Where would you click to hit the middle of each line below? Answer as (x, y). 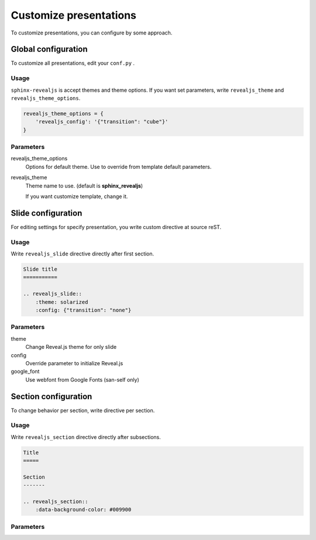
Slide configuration (47, 213)
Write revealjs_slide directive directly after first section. (83, 254)
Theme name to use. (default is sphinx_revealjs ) (84, 186)
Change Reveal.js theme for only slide (71, 347)
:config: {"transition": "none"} (83, 310)
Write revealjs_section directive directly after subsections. (86, 437)
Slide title (40, 269)
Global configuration (49, 49)
